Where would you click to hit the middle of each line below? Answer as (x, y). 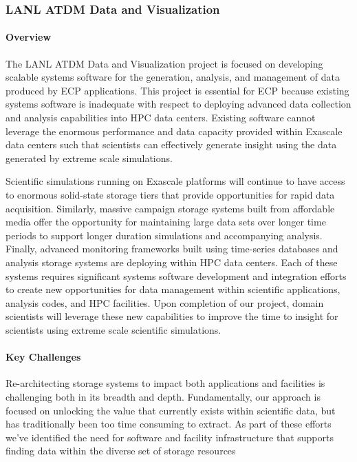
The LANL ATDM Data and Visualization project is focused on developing (164, 63)
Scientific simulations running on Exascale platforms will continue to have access (175, 181)
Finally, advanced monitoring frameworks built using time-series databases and (172, 249)
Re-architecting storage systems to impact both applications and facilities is (165, 383)
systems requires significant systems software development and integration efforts (176, 275)
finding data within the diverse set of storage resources (121, 451)
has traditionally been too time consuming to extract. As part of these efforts (169, 424)
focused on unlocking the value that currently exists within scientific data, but (171, 410)
